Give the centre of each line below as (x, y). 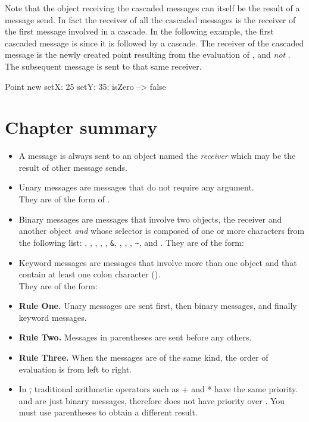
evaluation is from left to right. (75, 369)
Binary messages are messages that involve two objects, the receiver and (150, 219)
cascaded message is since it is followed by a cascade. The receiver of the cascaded (154, 43)
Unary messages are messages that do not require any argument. (136, 187)
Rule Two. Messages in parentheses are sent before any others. (135, 337)
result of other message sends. (73, 167)
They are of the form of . (64, 199)
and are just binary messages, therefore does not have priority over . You (152, 400)
